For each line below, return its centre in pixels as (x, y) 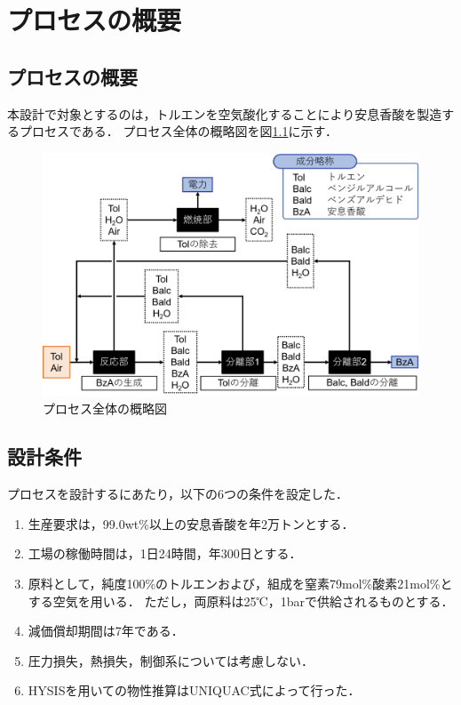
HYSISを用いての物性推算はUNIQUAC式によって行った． (194, 690)
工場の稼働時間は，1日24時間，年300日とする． (165, 553)
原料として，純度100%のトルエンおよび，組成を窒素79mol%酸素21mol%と (240, 584)
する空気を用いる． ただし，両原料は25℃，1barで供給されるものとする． (241, 601)
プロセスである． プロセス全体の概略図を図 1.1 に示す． (178, 131)
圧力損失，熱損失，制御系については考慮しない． (171, 660)
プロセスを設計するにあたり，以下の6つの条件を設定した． (178, 494)
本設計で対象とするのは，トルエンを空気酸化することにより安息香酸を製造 (225, 113)
